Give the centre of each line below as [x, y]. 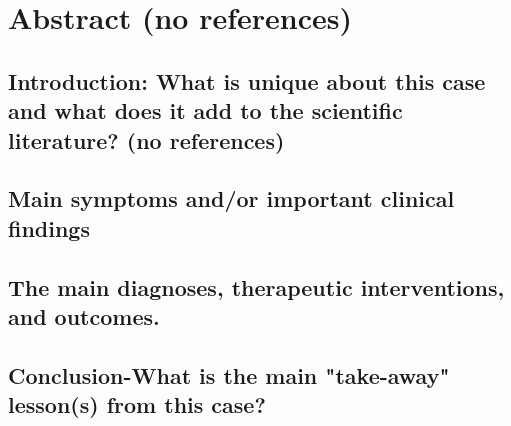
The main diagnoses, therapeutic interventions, [256, 286]
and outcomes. [84, 315]
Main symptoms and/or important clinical [231, 198]
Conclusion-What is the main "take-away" [229, 374]
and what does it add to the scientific [205, 110]
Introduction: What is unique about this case [247, 80]
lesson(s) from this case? [137, 404]
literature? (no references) [146, 139]
